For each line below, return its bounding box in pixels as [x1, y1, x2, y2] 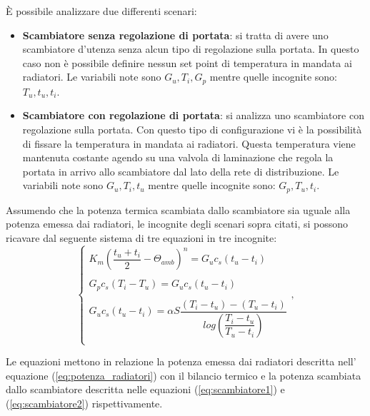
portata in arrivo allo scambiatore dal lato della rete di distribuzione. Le [22, 163, 339, 178]
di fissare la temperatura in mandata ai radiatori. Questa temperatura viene [22, 136, 356, 151]
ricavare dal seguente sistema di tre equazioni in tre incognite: [6, 230, 277, 245]
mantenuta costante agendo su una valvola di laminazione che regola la [22, 150, 334, 165]
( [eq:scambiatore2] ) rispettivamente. [6, 395, 163, 410]
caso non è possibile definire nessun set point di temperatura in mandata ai [22, 55, 352, 70]
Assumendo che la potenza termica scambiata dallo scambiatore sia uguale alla [6, 202, 351, 217]
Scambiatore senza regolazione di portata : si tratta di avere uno [22, 27, 329, 42]
